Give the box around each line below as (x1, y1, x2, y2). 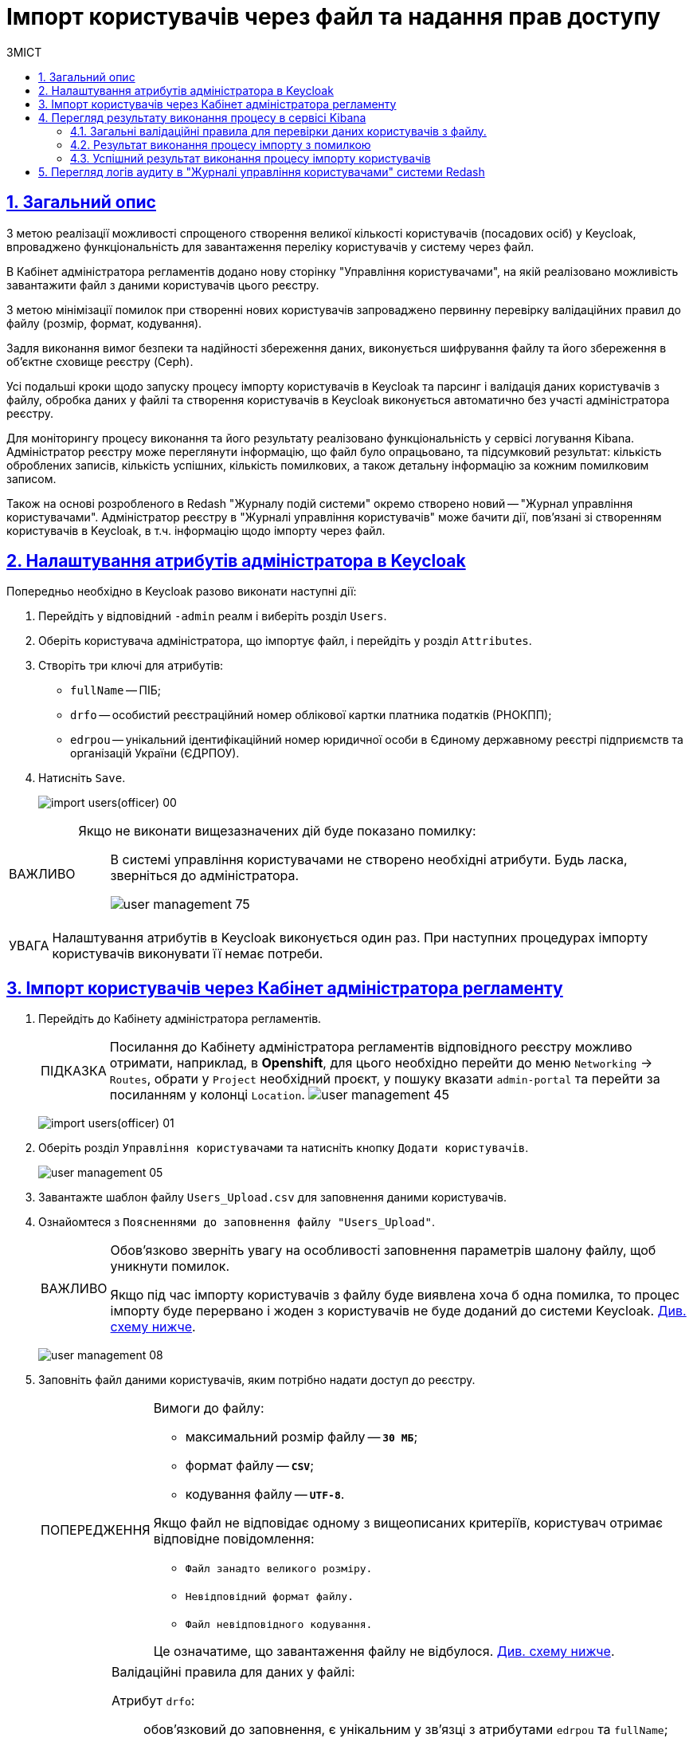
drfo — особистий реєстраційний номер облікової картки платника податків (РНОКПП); (70, 708, 552, 722)
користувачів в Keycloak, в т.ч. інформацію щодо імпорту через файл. (6, 523, 386, 537)
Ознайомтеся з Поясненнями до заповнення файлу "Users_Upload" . (38, 1215, 435, 1229)
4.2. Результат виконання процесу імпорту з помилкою (70, 137, 371, 151)
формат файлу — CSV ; (185, 1457, 314, 1474)
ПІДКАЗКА (41, 1063, 107, 1079)
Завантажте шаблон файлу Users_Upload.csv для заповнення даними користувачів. (38, 1190, 507, 1205)
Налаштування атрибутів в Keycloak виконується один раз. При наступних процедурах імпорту (52, 930, 648, 946)
